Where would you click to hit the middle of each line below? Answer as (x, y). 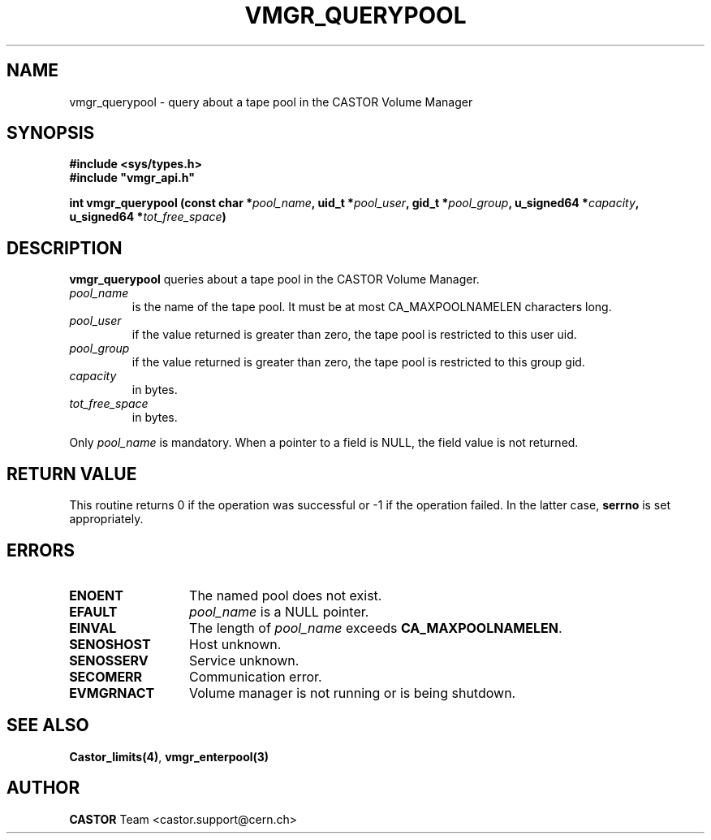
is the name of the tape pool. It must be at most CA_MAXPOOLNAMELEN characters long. (372, 307)
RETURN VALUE (72, 474)
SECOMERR (106, 676)
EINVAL (93, 628)
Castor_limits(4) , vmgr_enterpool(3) (169, 756)
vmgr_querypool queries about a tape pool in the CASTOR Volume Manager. (274, 279)
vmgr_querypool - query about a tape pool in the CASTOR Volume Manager (271, 102)
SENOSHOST (110, 644)
